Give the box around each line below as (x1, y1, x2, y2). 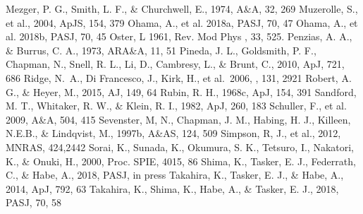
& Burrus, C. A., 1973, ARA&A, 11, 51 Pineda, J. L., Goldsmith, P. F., (6, 42, 316, 57)
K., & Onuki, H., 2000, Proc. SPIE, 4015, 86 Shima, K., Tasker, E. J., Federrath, (6, 153, 356, 168)
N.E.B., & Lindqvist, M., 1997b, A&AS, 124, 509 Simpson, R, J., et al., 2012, (6, 126, 341, 141)
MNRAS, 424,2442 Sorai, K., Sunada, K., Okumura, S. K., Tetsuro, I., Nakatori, (6, 139, 355, 154)
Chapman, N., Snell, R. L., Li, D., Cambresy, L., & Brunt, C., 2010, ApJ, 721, (6, 57, 345, 71)
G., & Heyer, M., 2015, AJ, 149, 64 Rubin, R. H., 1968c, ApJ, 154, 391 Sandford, (6, 84, 357, 99)
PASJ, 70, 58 (6, 195, 61, 210)
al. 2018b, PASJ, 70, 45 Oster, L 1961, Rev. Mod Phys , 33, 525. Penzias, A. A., (6, 29, 352, 44)
